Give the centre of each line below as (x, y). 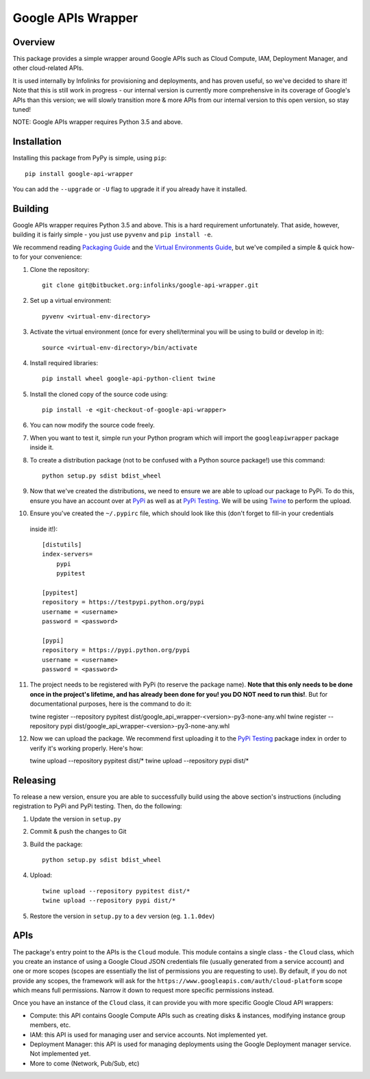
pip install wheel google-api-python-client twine (129, 379)
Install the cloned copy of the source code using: (99, 394)
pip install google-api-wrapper (79, 174)
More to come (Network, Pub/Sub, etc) (85, 1063)
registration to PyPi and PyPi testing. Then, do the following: (97, 806)
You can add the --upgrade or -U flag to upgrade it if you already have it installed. (130, 189)
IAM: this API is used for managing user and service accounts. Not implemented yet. (149, 1034)
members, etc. (50, 1025)
